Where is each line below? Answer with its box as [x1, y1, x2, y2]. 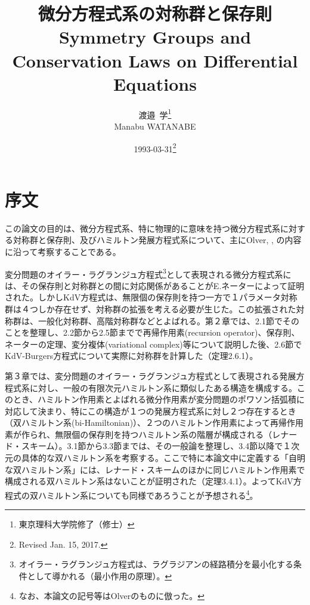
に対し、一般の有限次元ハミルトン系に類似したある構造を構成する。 [29, 381, 297, 394]
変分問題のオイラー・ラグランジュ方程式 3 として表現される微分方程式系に [5, 266, 292, 280]
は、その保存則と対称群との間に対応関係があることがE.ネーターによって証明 [5, 279, 305, 291]
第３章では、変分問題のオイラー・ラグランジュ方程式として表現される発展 [5, 369, 296, 382]
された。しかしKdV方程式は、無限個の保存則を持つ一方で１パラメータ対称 [5, 291, 297, 303]
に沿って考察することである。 [5, 245, 121, 257]
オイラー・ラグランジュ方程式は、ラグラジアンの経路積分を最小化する [18, 558, 293, 570]
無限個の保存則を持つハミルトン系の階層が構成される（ [55, 428, 272, 440]
